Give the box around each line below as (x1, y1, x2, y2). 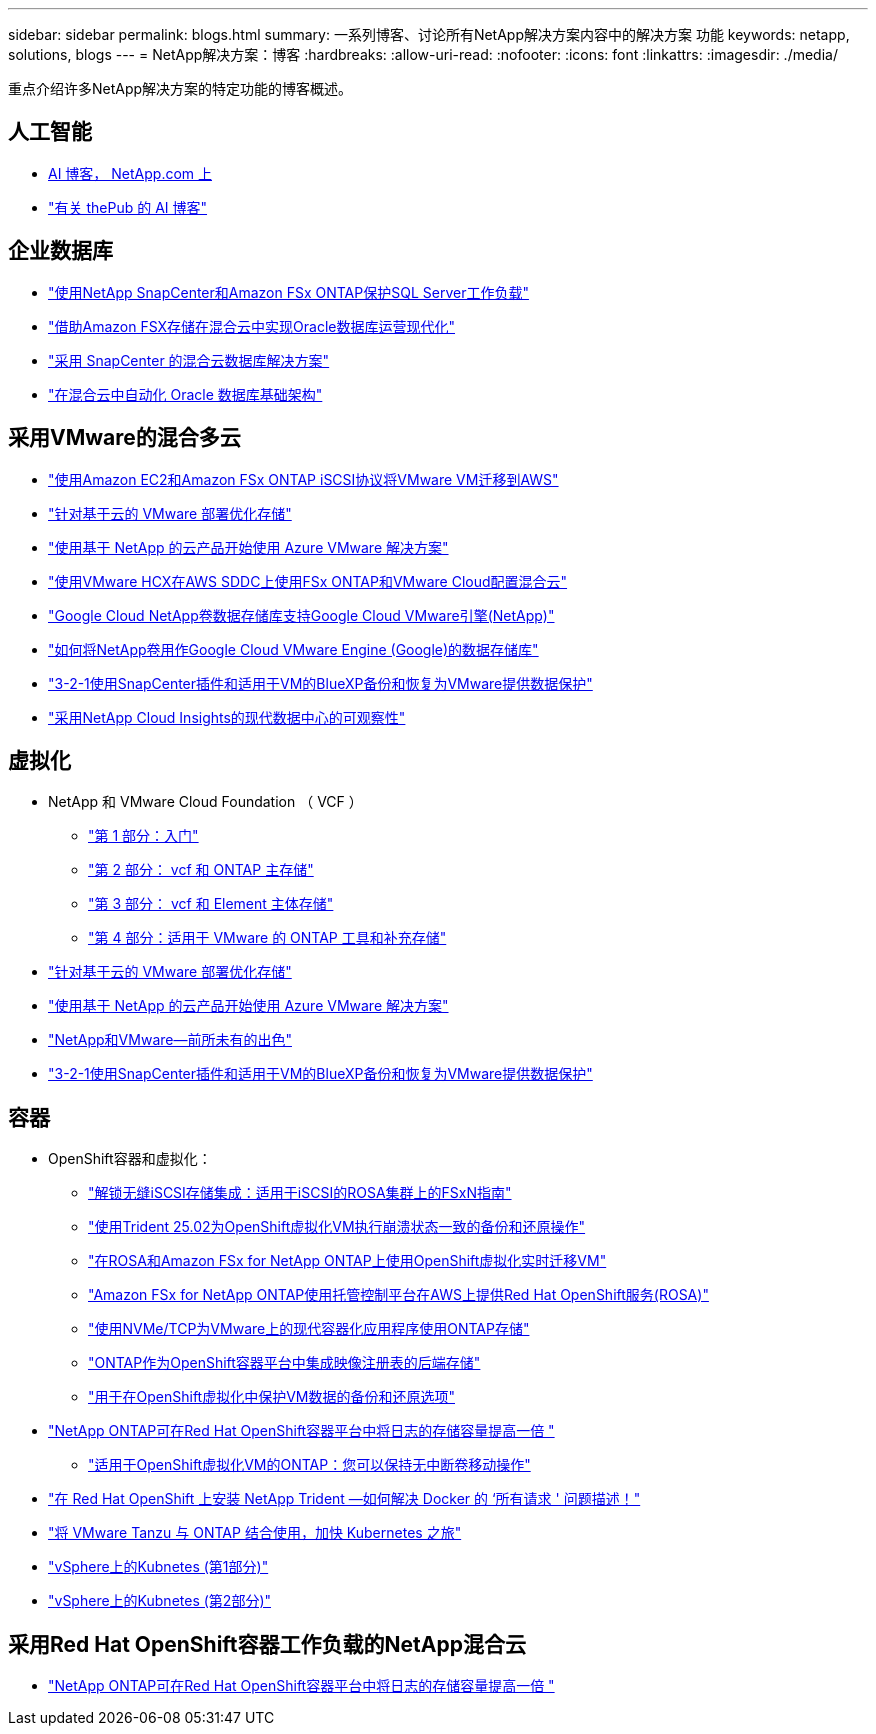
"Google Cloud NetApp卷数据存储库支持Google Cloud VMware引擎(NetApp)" (48, 606, 555, 624)
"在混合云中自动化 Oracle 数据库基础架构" (48, 385, 323, 403)
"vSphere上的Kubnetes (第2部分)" (48, 1592, 272, 1610)
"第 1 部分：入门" (88, 827, 199, 845)
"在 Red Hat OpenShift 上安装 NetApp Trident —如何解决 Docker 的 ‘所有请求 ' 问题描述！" (48, 1490, 641, 1508)
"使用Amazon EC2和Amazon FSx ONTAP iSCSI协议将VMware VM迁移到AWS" (48, 470, 559, 488)
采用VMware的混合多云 (8, 425, 241, 451)
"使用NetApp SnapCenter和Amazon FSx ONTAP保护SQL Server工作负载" (48, 283, 529, 301)
